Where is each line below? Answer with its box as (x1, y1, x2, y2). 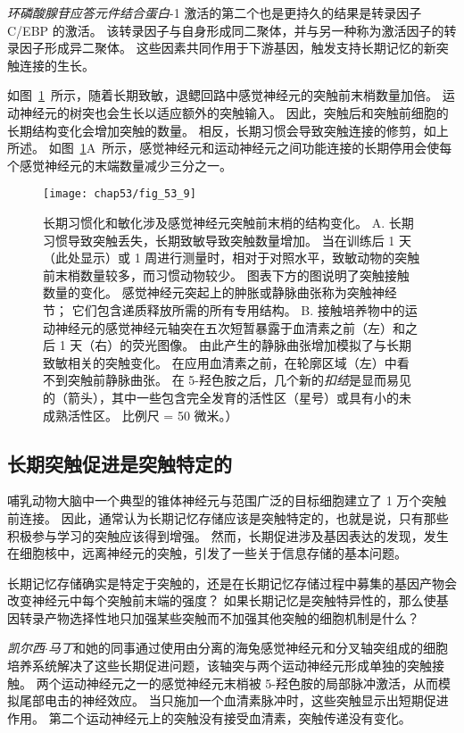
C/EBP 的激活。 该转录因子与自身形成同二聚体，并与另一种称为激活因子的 (7, 21, 444, 39)
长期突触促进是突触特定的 (7, 449, 232, 477)
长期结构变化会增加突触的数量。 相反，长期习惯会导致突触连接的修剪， (7, 121, 424, 139)
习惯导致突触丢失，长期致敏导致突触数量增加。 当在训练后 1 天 (43, 230, 411, 249)
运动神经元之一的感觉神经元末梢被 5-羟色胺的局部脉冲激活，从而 (61, 673, 438, 692)
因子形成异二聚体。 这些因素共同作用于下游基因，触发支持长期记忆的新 (19, 38, 436, 57)
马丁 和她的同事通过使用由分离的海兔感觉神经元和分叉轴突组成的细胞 (47, 638, 448, 657)
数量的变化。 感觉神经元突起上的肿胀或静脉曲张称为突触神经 (43, 283, 397, 302)
